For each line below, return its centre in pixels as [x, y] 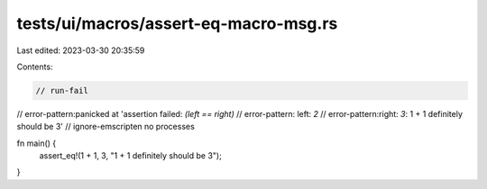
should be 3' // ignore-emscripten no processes [106, 127]
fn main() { [37, 143]
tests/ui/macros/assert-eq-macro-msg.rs [177, 23]
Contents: [35, 67]
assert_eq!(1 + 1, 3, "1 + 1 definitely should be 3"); [131, 156]
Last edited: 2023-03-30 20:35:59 [81, 50]
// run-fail [62, 90]
